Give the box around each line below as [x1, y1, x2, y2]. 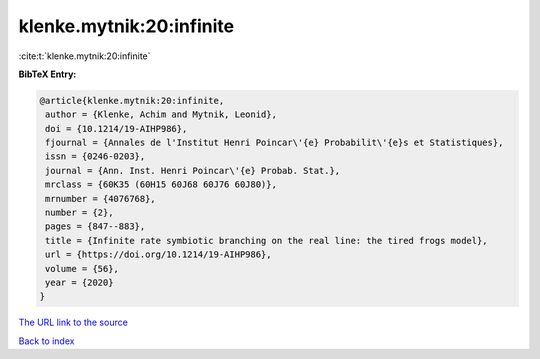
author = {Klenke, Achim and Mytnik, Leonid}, [45, 109, 277, 120]
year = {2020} [45, 277, 114, 288]
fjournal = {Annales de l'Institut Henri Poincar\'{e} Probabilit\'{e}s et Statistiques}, [45, 137, 504, 149]
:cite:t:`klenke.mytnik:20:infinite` [18, 50, 151, 62]
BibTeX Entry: [18, 68, 77, 80]
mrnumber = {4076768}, [45, 193, 157, 204]
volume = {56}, [45, 263, 120, 274]
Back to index [18, 335, 75, 347]
